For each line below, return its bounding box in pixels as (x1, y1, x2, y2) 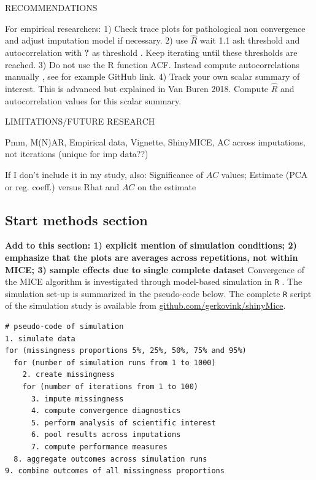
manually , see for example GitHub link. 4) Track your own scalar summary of (5, 70, 300, 83)
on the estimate (137, 180, 196, 193)
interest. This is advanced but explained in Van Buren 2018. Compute (5, 82, 269, 95)
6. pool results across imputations (31, 430, 181, 439)
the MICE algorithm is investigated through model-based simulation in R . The (5, 275, 303, 288)
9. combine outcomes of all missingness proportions (5, 466, 225, 476)
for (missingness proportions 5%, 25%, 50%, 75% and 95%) (5, 346, 247, 355)
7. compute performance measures (31, 442, 168, 451)
